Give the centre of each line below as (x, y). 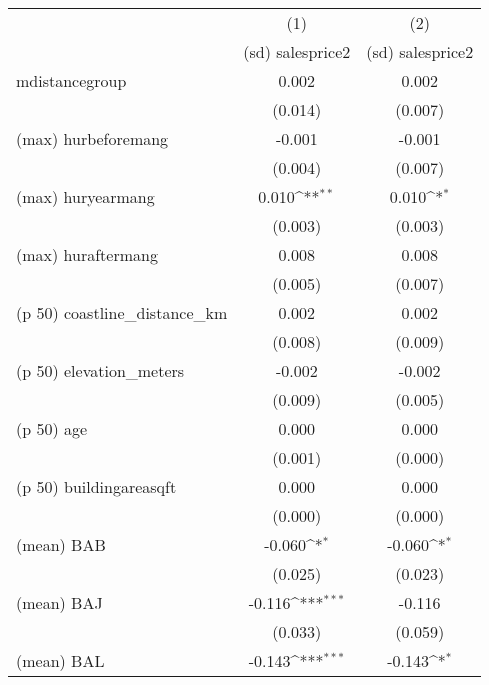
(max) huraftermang (87, 254)
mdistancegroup (71, 80)
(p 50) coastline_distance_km (122, 312)
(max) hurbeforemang (92, 138)
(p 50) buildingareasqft (96, 486)
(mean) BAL (60, 660)
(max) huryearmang (85, 196)
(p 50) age (52, 428)
